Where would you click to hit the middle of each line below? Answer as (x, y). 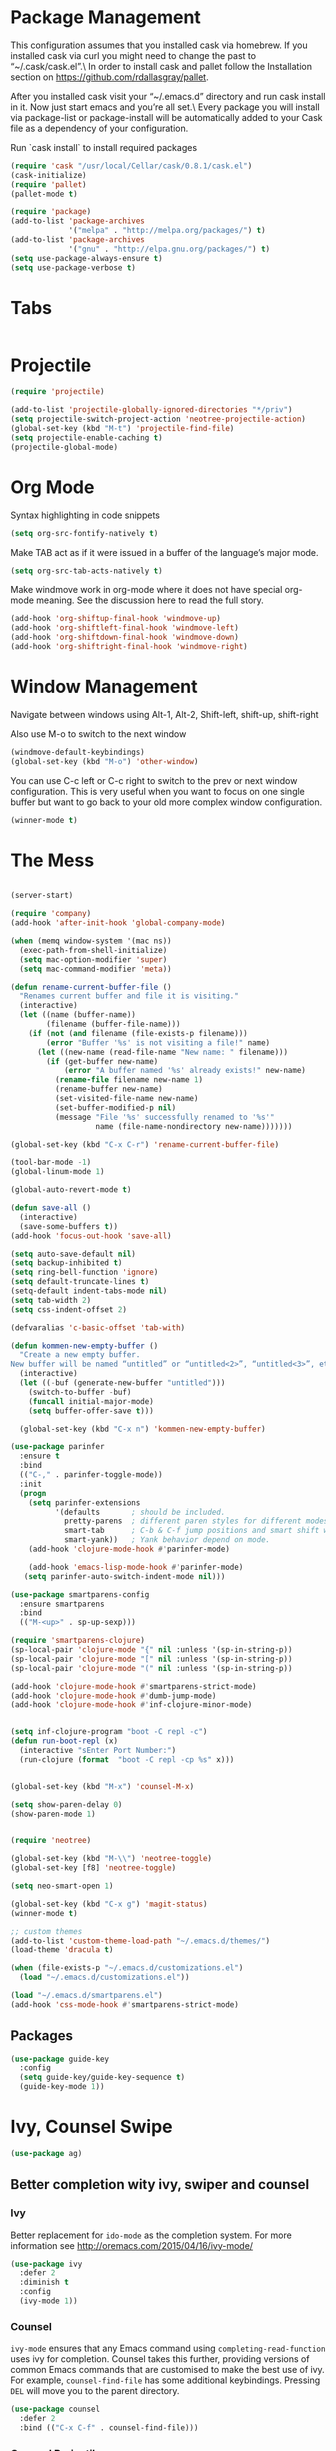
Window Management (104, 687)
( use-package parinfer (57, 1447)
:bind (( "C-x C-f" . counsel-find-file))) (109, 2427)
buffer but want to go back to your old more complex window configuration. (166, 802)
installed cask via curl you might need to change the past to (133, 55)
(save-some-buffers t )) (68, 1226)
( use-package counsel (55, 2409)
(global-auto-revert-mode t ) (71, 1190)
